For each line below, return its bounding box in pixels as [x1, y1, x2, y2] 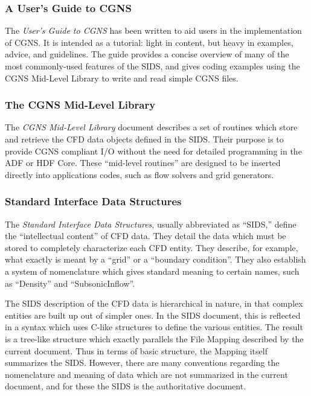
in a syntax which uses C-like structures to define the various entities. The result [5, 321, 303, 333]
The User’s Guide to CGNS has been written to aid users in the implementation [5, 24, 302, 37]
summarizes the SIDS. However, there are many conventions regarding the [5, 356, 280, 369]
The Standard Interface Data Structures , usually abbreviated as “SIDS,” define [5, 217, 297, 230]
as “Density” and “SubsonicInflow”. [5, 276, 135, 289]
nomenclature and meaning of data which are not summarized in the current [5, 368, 288, 380]
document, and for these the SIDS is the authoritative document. [5, 380, 246, 392]
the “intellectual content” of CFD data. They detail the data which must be [5, 229, 286, 242]
